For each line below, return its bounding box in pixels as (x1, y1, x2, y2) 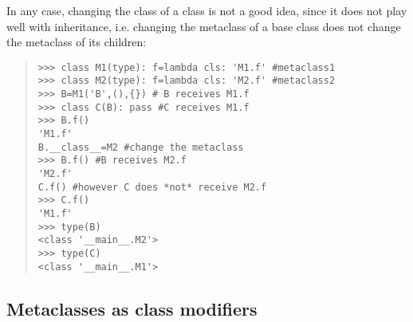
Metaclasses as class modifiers (6, 296, 258, 320)
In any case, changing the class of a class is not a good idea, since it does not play (6, 2, 407, 18)
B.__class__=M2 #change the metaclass (37, 141, 244, 153)
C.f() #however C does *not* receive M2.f (37, 181, 267, 193)
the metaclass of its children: (6, 33, 147, 50)
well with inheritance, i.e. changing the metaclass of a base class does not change (6, 18, 401, 34)
